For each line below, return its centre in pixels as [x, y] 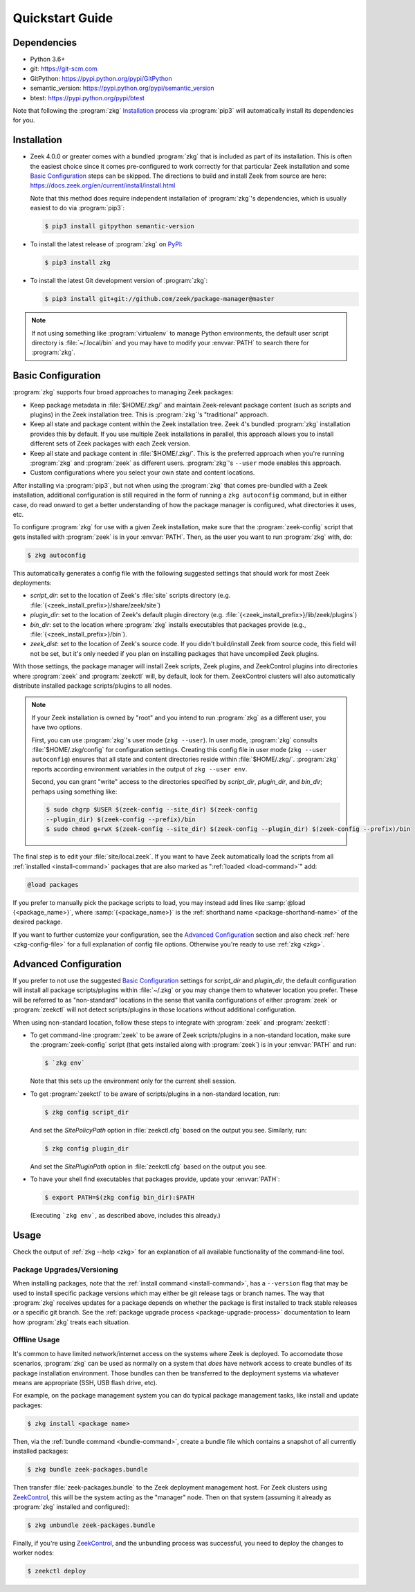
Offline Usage [36, 1340]
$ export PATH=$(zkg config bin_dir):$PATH [120, 1198]
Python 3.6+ [48, 60]
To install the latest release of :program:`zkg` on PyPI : [106, 244]
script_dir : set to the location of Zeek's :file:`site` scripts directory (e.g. [130, 596]
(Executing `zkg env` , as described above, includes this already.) [125, 1216]
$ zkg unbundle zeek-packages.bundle [91, 1525]
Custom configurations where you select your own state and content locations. [142, 473]
